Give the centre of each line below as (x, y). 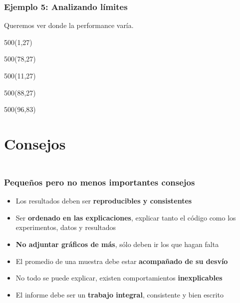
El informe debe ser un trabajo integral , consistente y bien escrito (120, 294)
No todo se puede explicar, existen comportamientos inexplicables (119, 278)
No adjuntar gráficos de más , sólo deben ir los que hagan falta (117, 244)
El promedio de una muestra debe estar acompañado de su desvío (122, 261)
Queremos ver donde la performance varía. (69, 25)
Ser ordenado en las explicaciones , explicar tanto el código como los (126, 217)
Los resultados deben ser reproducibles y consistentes (104, 201)
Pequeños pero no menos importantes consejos (100, 182)
